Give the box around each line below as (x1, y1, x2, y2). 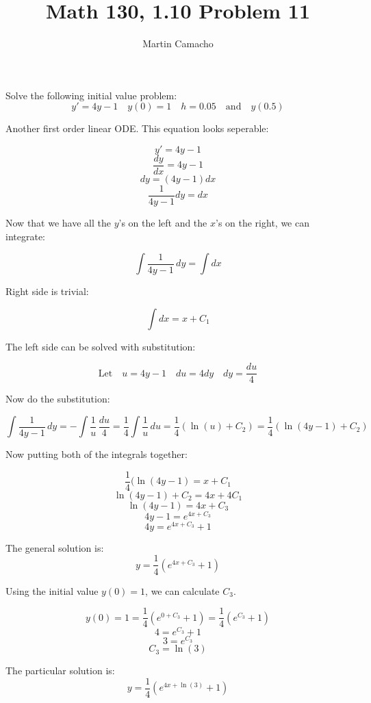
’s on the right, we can (216, 216, 309, 230)
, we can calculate (145, 583, 220, 598)
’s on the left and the (118, 216, 207, 230)
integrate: (5, 229, 45, 243)
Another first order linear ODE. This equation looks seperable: (5, 121, 269, 136)
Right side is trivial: (5, 284, 89, 298)
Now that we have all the (5, 216, 111, 230)
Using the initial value (5, 583, 99, 598)
